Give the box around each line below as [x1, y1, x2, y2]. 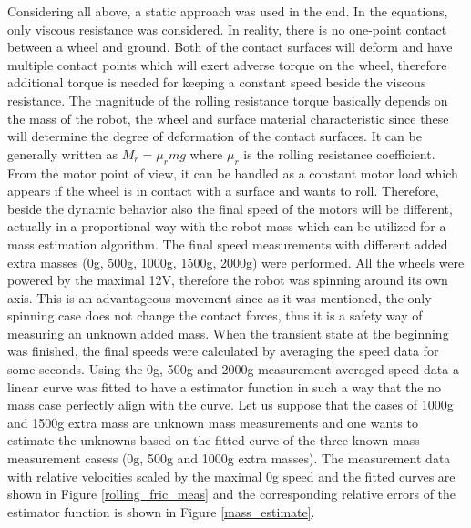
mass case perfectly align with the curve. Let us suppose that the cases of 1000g [7, 395, 454, 414]
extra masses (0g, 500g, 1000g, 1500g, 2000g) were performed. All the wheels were [7, 252, 465, 271]
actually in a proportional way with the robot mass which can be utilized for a [7, 217, 446, 236]
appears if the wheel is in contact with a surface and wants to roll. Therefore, [7, 181, 439, 200]
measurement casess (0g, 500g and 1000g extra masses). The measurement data [7, 449, 451, 468]
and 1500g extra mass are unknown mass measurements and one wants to [7, 412, 418, 432]
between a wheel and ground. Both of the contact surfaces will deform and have [7, 37, 453, 56]
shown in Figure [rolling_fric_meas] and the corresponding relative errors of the [7, 484, 456, 503]
